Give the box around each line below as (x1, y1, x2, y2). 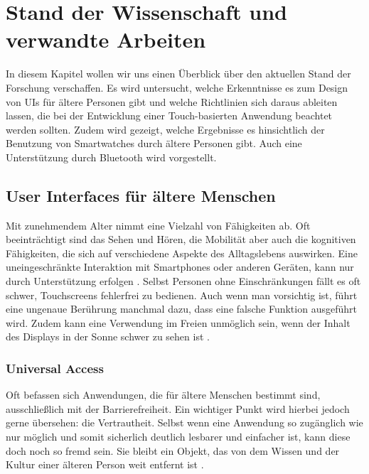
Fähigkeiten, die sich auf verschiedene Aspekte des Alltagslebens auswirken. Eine (6, 245, 358, 260)
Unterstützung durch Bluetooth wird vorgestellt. (6, 149, 217, 164)
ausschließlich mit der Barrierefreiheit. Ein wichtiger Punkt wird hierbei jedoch (6, 401, 350, 416)
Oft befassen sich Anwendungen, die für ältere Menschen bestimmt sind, (6, 387, 321, 402)
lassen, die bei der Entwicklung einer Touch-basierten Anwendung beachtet (6, 108, 333, 123)
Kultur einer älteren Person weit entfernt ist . (6, 457, 204, 472)
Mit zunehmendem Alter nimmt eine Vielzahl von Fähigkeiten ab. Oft (6, 217, 311, 232)
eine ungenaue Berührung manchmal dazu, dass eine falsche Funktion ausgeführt (6, 301, 357, 316)
